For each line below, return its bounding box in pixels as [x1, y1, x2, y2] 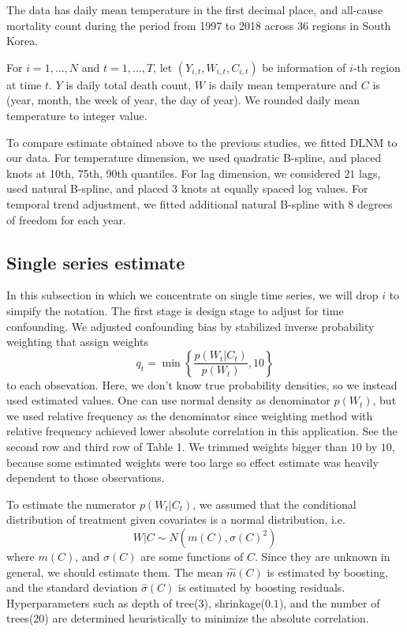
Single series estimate [6, 250, 185, 274]
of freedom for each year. [6, 211, 126, 228]
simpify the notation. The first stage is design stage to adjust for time [6, 302, 344, 318]
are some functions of [140, 548, 244, 565]
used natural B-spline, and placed [6, 180, 169, 197]
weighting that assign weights [6, 333, 148, 350]
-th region [353, 58, 401, 75]
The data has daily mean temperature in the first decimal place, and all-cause [6, 2, 383, 17]
